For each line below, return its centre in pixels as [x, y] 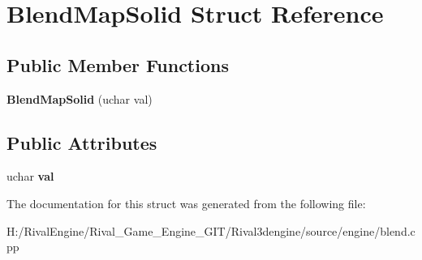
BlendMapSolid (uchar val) [80, 98]
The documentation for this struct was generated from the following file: [186, 203]
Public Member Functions [118, 64]
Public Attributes [82, 142]
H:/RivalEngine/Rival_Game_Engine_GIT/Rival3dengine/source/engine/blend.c [211, 230]
